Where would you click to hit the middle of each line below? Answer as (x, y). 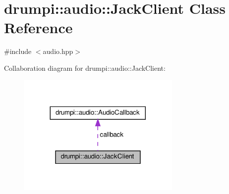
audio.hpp (58, 51)
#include (18, 51)
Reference (38, 27)
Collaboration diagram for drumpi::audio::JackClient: (85, 68)
